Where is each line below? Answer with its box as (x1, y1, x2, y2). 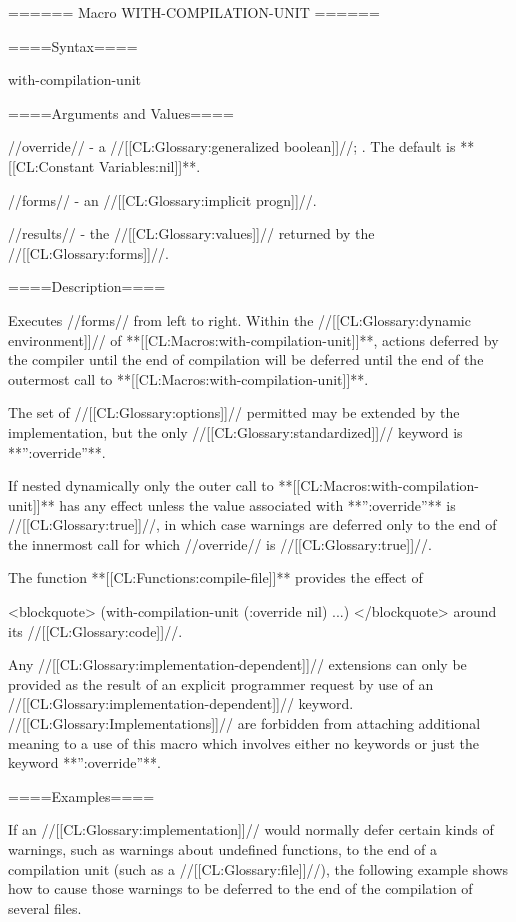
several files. (8, 897, 82, 918)
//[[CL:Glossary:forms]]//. (8, 242, 169, 263)
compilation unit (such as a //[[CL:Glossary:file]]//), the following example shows (8, 858, 509, 879)
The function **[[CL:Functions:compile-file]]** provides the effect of (8, 567, 423, 588)
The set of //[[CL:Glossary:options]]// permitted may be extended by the (8, 402, 460, 423)
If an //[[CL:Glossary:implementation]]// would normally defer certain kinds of (8, 819, 494, 840)
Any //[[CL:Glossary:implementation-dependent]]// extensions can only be (8, 654, 467, 675)
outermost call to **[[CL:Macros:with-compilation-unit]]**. (8, 368, 369, 389)
